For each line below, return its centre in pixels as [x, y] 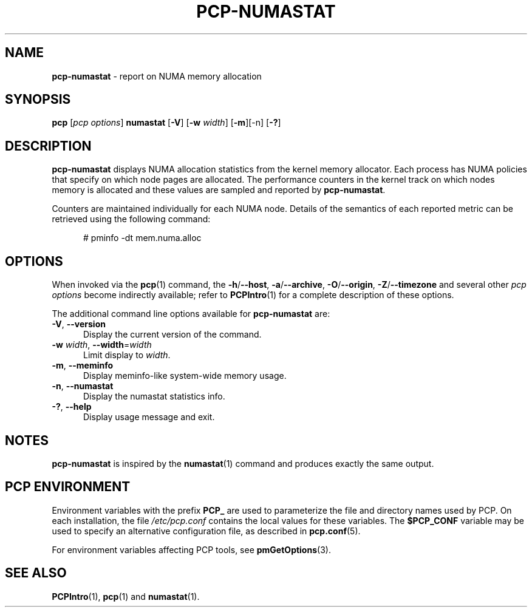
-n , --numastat [83, 386]
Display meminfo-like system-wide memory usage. [185, 376]
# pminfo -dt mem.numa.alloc [142, 238]
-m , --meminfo [83, 365]
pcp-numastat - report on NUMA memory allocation [157, 76]
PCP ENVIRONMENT [68, 487]
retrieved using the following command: [131, 219]
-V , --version [79, 324]
